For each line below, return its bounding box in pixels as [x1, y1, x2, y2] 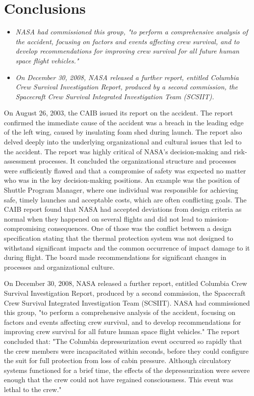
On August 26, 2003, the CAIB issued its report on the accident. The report [4, 108, 233, 118]
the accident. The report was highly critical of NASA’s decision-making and [4, 146, 232, 156]
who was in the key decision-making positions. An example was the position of [4, 175, 240, 185]
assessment [4, 156, 36, 166]
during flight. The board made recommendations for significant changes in [4, 252, 227, 262]
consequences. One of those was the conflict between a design [48, 223, 231, 233]
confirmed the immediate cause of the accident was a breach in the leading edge [4, 117, 244, 127]
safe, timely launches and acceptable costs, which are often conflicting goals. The [4, 194, 247, 204]
